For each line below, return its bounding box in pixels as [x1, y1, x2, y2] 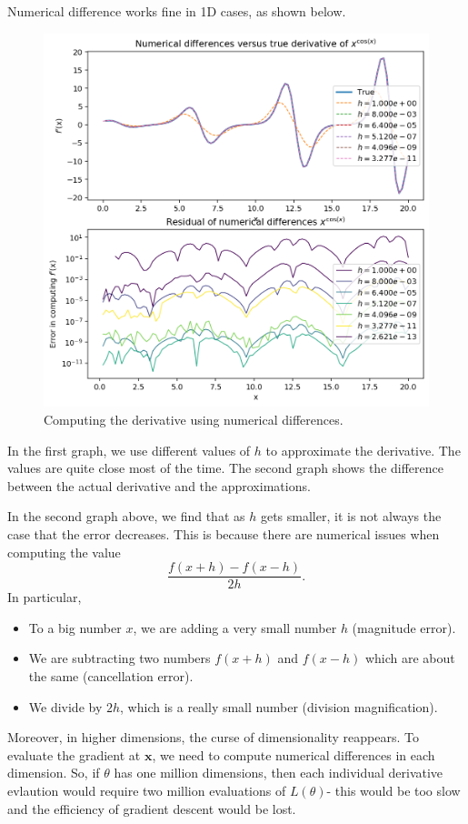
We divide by [28, 697, 103, 716]
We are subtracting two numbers [28, 648, 211, 668]
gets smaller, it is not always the [260, 507, 442, 526]
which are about [364, 648, 455, 668]
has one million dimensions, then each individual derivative [114, 763, 443, 782]
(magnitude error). [352, 618, 456, 637]
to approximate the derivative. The [265, 440, 461, 459]
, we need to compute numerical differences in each [152, 745, 435, 764]
